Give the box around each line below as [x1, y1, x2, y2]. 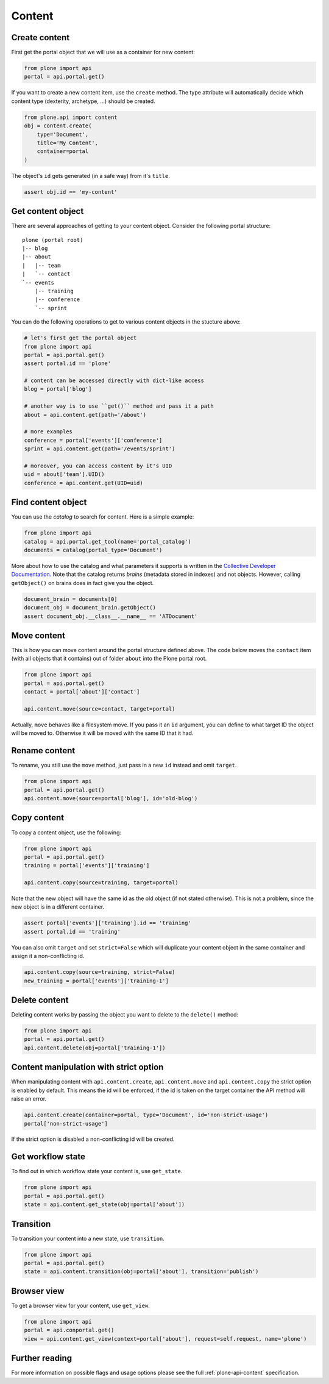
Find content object [11, 497, 87, 508]
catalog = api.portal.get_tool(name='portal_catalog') [24, 538, 191, 545]
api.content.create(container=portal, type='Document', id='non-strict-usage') [24, 1112, 269, 1118]
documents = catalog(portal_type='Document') [24, 547, 163, 554]
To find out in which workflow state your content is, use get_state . [11, 1168, 183, 1175]
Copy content [11, 812, 64, 823]
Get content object [11, 206, 84, 216]
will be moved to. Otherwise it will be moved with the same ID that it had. [11, 729, 194, 737]
